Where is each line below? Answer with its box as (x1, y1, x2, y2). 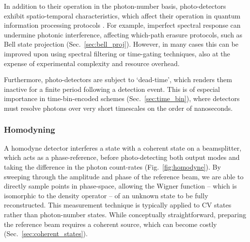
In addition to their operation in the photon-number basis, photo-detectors (4, 1, 226, 11)
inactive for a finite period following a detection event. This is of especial (4, 84, 220, 94)
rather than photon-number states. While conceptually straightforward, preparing (4, 209, 246, 219)
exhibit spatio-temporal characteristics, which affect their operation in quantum (4, 10, 241, 20)
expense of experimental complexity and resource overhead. (4, 58, 180, 68)
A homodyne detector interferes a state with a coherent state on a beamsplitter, (4, 142, 242, 153)
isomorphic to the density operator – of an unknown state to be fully (4, 190, 208, 200)
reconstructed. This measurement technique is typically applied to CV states (4, 200, 232, 210)
